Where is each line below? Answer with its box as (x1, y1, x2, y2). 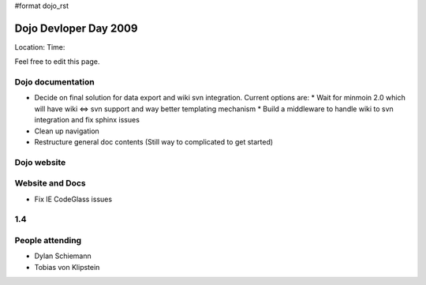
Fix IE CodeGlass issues (34, 194, 113, 204)
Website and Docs (14, 178, 86, 189)
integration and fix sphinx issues (34, 115, 140, 125)
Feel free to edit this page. (14, 57, 100, 66)
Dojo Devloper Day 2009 (14, 21, 138, 35)
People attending (14, 235, 82, 246)
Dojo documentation (14, 77, 95, 88)
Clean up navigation (34, 126, 100, 136)
